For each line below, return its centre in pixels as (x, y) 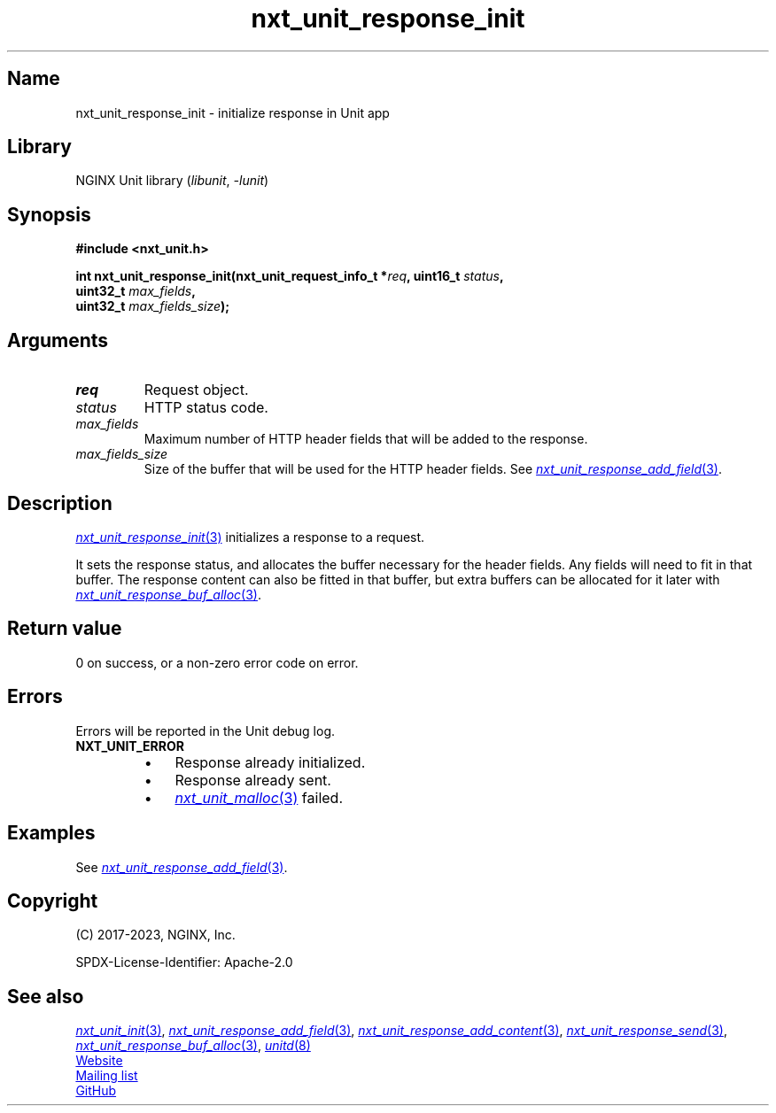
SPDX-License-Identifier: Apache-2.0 (184, 962)
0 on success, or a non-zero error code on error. (217, 662)
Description (60, 503)
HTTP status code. (206, 408)
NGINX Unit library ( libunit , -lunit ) (172, 181)
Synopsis (49, 214)
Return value (65, 629)
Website (99, 1061)
